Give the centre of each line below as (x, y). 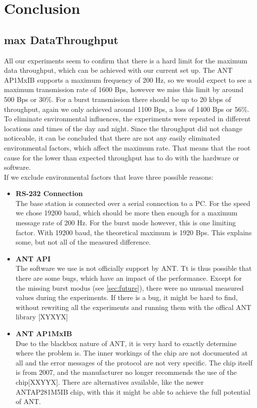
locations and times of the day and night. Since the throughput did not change (123, 128)
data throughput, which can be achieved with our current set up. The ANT (118, 70)
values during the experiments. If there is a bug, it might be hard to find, (127, 297)
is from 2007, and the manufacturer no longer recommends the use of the (126, 372)
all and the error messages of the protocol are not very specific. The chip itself (134, 362)
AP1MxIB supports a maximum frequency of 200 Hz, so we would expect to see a (128, 79)
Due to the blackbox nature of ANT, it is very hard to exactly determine (126, 343)
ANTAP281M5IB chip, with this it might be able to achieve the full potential (133, 391)
